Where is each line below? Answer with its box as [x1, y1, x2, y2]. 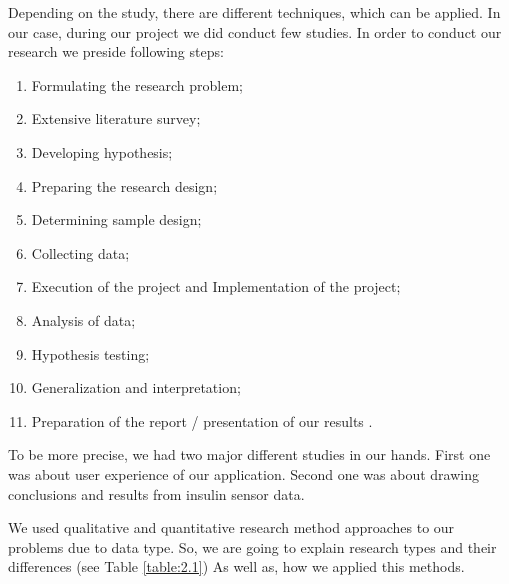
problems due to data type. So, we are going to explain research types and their [8, 536, 497, 557]
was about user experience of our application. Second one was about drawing [8, 463, 479, 484]
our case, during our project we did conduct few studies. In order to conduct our [8, 21, 502, 42]
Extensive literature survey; [31, 108, 201, 129]
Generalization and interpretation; [31, 377, 241, 398]
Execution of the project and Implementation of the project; [31, 276, 401, 297]
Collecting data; [31, 242, 130, 263]
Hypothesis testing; [31, 343, 150, 364]
